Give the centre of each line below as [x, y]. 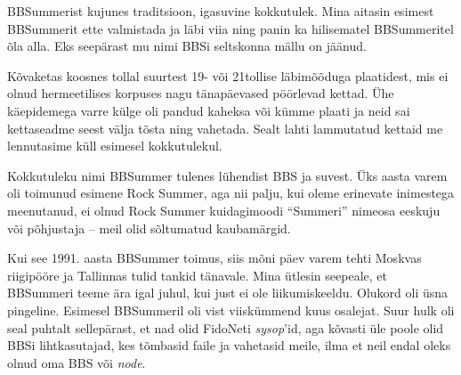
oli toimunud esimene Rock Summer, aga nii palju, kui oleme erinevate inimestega [231, 193]
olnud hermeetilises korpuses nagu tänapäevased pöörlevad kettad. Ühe [201, 93]
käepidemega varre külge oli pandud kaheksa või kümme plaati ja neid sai [209, 110]
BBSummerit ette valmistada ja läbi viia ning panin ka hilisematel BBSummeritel [230, 28]
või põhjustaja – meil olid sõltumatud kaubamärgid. [149, 228]
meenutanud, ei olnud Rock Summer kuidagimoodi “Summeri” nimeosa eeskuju [224, 210]
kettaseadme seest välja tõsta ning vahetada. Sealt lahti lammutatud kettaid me [225, 128]
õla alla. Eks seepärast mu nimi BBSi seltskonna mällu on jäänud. [187, 46]
